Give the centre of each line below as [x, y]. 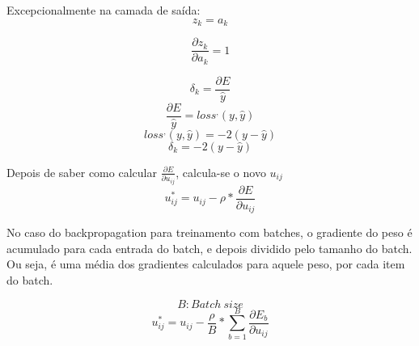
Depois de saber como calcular [82, 172]
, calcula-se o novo [221, 172]
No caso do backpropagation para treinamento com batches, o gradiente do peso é [209, 232]
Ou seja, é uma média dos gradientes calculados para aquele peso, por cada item [206, 264]
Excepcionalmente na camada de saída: [104, 10]
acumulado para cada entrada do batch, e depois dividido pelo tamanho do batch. [209, 248]
